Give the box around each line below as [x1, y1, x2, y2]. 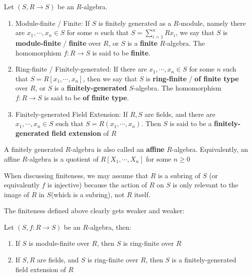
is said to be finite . [92, 47, 151, 57]
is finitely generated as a [98, 18, 172, 28]
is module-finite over [29, 238, 90, 248]
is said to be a [170, 118, 212, 129]
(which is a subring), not [51, 189, 125, 199]
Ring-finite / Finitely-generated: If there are [15, 64, 147, 74]
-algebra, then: [88, 221, 131, 232]
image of [4, 189, 29, 199]
